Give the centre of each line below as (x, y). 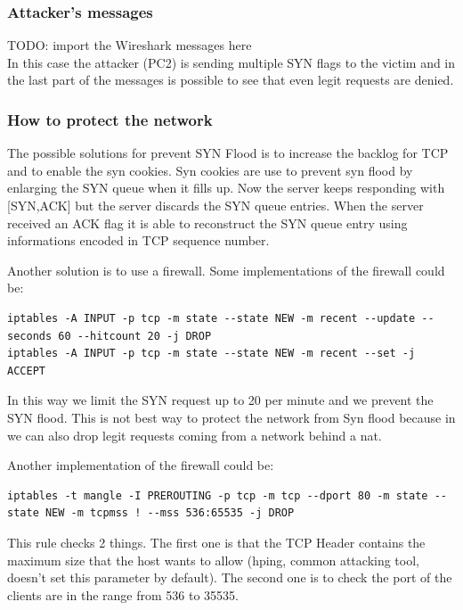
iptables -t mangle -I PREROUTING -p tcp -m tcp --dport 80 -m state (218, 495)
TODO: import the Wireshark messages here (130, 45)
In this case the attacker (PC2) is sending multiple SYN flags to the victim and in (231, 62)
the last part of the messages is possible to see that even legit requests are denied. (231, 80)
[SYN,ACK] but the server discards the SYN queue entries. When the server (215, 205)
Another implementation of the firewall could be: (141, 465)
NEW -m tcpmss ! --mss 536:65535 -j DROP (170, 513)
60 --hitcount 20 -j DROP (135, 336)
